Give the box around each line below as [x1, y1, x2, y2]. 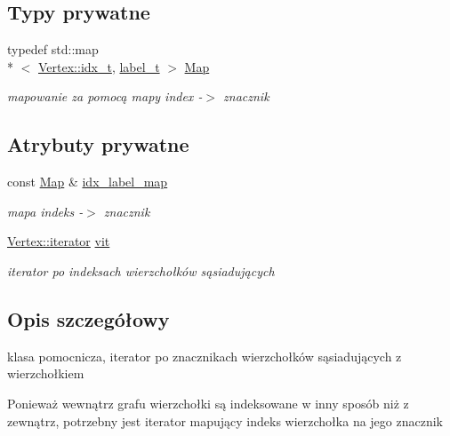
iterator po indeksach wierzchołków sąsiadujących [7, 261, 275, 280]
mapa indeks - [7, 202, 84, 220]
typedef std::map [7, 40, 99, 59]
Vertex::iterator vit [7, 232, 110, 250]
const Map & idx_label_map [7, 172, 168, 191]
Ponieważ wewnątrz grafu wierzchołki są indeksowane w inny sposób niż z [7, 393, 409, 412]
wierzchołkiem [7, 364, 84, 383]
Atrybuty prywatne [7, 131, 189, 158]
